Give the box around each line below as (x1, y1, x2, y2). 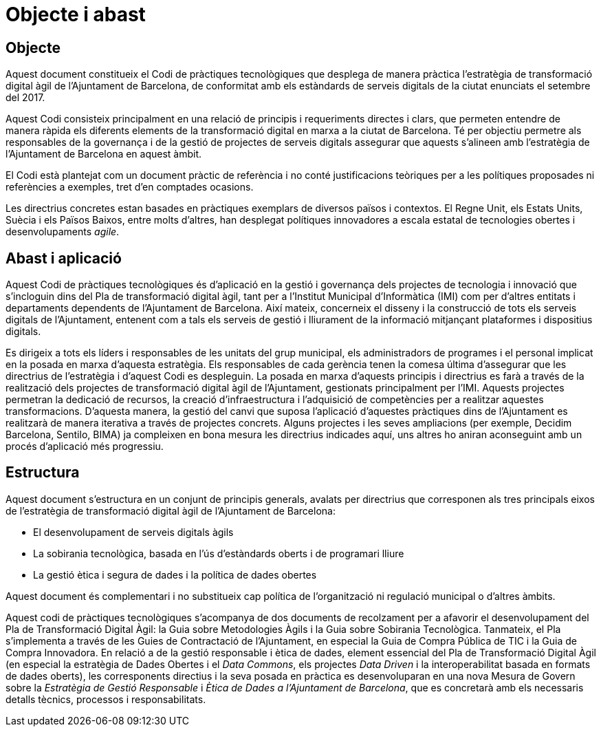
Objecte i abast (6, 3, 146, 26)
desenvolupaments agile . (6, 226, 120, 238)
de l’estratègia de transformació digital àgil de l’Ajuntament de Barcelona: (6, 504, 336, 517)
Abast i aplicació (6, 249, 122, 267)
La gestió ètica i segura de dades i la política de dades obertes (33, 568, 317, 581)
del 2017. (6, 91, 45, 104)
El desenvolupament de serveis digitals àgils (33, 526, 234, 538)
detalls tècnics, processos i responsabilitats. (6, 693, 206, 705)
